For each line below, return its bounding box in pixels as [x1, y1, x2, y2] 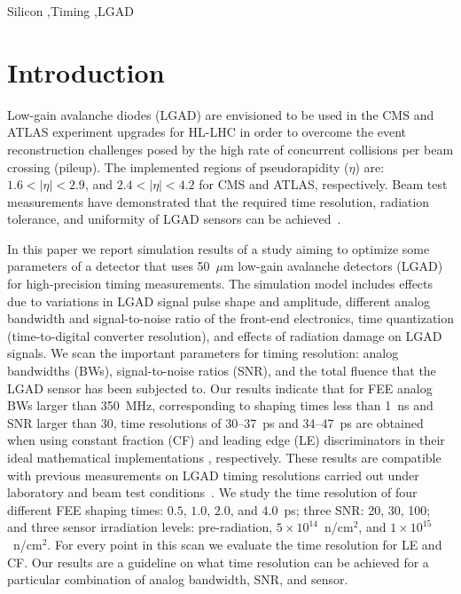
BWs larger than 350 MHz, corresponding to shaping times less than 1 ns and [7, 396, 434, 415]
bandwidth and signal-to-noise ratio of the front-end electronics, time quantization [7, 309, 454, 328]
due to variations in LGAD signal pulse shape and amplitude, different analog [7, 291, 430, 310]
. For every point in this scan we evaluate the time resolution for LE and [47, 535, 442, 553]
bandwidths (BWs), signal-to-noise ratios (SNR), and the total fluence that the [7, 361, 436, 380]
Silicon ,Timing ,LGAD [7, 2, 134, 20]
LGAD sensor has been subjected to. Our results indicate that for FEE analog [7, 378, 433, 397]
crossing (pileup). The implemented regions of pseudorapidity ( [7, 157, 349, 176]
